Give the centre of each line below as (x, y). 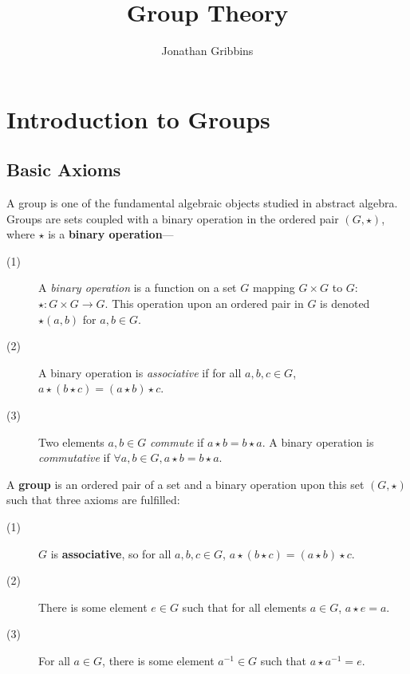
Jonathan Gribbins (207, 51)
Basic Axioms (64, 169)
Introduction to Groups (138, 118)
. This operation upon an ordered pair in (204, 303)
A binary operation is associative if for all (140, 372)
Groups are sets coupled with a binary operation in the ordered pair (173, 218)
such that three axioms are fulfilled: (93, 500)
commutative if (74, 457)
